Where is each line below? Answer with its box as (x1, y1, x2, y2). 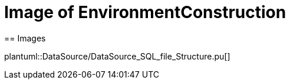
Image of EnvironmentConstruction (4, 2, 286, 22)
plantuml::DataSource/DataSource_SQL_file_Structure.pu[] (4, 51, 230, 61)
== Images (4, 33, 46, 43)
